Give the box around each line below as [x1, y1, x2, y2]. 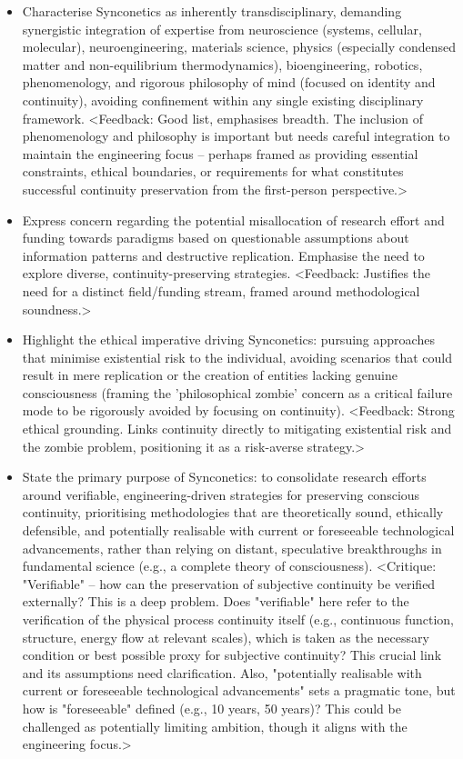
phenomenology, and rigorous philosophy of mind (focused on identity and [22, 73, 436, 92]
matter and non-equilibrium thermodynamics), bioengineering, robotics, [22, 55, 423, 74]
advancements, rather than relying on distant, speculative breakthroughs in [22, 538, 442, 557]
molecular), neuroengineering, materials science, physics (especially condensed [22, 37, 457, 56]
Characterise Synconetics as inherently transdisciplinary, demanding [22, 2, 402, 20]
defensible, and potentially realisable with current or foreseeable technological [22, 521, 455, 540]
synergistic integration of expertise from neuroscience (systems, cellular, [22, 19, 422, 38]
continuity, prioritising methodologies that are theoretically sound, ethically [22, 503, 444, 522]
